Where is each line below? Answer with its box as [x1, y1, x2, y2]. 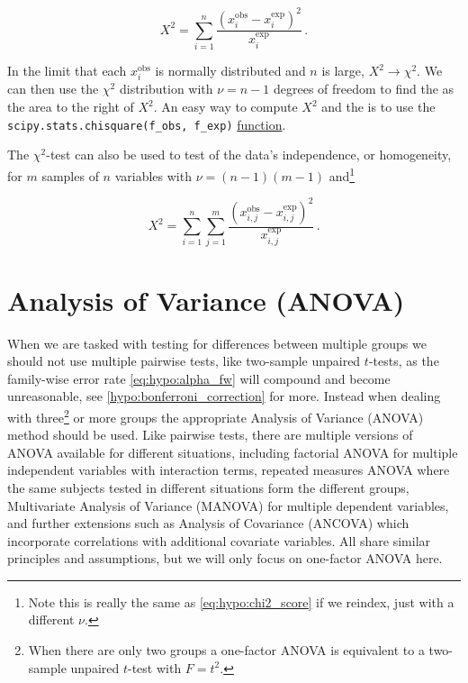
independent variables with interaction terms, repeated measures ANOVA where [7, 460, 450, 479]
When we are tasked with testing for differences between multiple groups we [7, 333, 427, 352]
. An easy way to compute [153, 97, 298, 116]
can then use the [7, 79, 99, 98]
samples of [41, 166, 99, 185]
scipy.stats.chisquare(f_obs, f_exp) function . [7, 114, 286, 133]
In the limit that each [7, 61, 127, 80]
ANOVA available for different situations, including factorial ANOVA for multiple [7, 442, 458, 461]
